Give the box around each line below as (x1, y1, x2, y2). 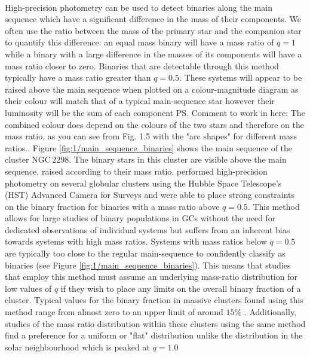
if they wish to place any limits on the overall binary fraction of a (60, 282, 301, 294)
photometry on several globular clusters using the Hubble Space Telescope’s (5, 176, 282, 189)
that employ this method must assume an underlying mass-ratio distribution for (5, 270, 297, 283)
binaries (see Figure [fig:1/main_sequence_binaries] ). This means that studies (5, 258, 291, 271)
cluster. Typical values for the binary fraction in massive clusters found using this (5, 294, 303, 306)
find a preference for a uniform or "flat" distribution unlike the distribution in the (5, 329, 303, 341)
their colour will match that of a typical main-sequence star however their (5, 94, 275, 107)
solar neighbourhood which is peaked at (5, 340, 150, 353)
